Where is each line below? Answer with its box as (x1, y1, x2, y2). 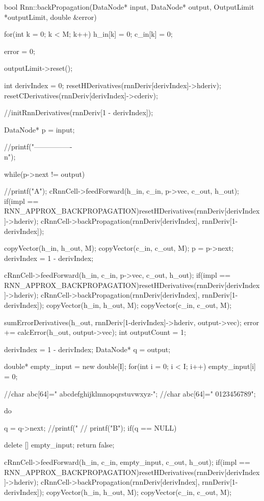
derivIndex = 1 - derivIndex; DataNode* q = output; (4, 344, 171, 354)
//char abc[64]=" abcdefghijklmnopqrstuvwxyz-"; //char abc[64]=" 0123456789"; (4, 388, 256, 399)
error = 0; (4, 45, 35, 56)
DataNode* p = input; (4, 124, 75, 135)
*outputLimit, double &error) (4, 11, 97, 22)
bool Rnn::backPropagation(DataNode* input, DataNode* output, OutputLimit (4, 2, 254, 12)
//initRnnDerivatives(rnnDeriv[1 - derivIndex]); (4, 107, 153, 118)
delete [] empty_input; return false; (4, 439, 115, 450)
